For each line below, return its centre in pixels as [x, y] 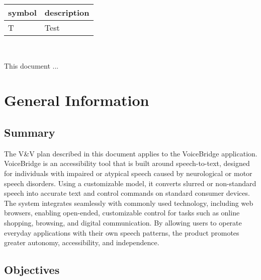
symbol [22, 12]
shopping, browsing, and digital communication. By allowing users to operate [123, 222]
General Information [77, 100]
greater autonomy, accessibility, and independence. [82, 242]
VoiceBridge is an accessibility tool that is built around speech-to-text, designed [127, 163]
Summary [30, 132]
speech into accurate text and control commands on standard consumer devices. [127, 193]
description [67, 12]
